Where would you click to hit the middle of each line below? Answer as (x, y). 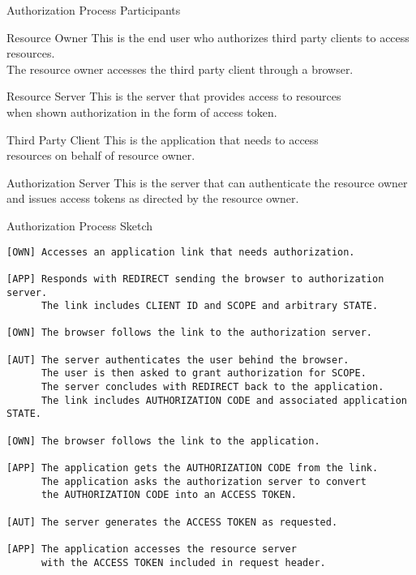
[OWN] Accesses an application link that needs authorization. (181, 252)
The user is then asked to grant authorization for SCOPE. (204, 373)
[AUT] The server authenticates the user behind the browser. (178, 360)
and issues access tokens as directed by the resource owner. (153, 198)
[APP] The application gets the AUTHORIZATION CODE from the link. (193, 468)
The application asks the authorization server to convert (204, 481)
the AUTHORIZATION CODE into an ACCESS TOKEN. (169, 495)
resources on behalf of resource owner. (101, 155)
